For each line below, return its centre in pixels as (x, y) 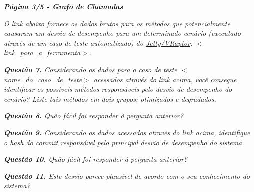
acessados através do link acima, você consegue (165, 79)
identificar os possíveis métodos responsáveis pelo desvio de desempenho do (118, 89)
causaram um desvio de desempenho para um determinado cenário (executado (122, 33)
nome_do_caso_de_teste (43, 79)
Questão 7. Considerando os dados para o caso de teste (91, 69)
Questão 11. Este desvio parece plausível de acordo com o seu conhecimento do (127, 175)
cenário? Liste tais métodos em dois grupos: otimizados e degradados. (110, 98)
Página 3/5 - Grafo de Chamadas (64, 6)
